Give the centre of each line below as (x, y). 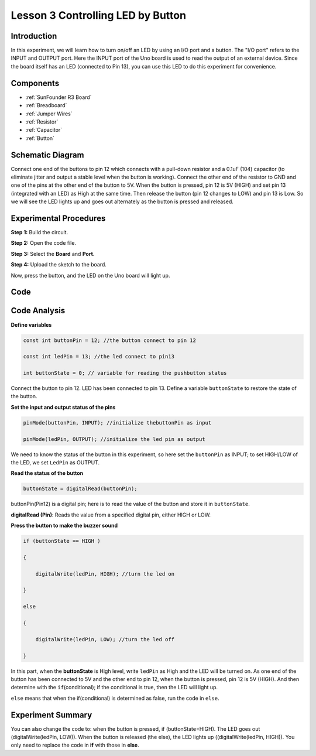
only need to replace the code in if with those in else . (75, 745)
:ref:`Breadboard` (46, 105)
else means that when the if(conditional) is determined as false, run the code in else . (115, 698)
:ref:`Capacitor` (44, 130)
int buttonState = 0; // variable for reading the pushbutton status (125, 373)
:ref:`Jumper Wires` (49, 114)
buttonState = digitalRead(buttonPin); (80, 489)
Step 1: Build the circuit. (39, 232)
